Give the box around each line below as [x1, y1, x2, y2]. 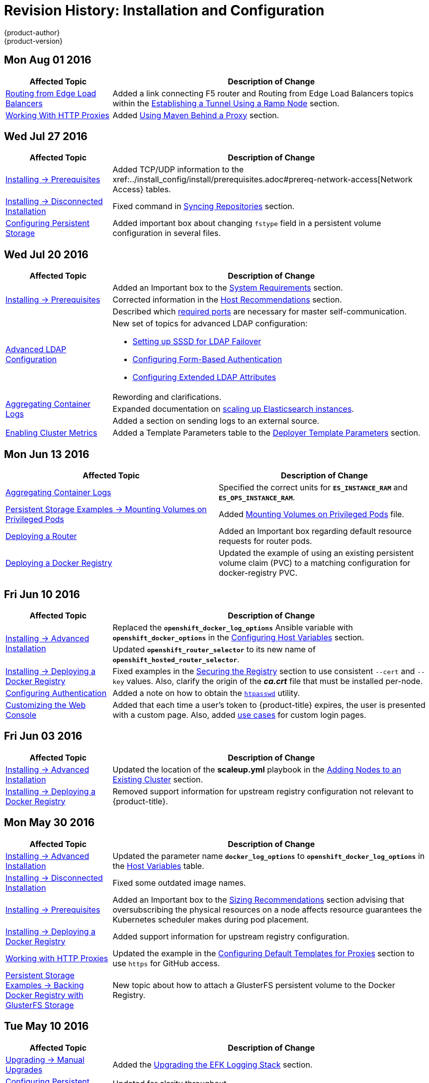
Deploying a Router [5, 531, 77, 541]
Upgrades [5, 1064, 43, 1075]
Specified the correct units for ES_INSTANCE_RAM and [219, 482, 408, 493]
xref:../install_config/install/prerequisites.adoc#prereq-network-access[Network [112, 174, 413, 185]
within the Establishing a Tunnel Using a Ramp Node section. [112, 98, 340, 108]
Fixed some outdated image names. [112, 877, 246, 888]
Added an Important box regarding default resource [219, 526, 412, 537]
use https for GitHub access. [112, 958, 220, 968]
